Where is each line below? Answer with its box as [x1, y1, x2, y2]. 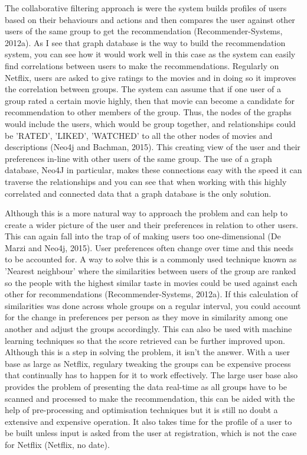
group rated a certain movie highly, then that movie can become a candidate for [5, 94, 295, 106]
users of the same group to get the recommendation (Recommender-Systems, [5, 25, 283, 37]
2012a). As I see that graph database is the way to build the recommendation [5, 36, 286, 48]
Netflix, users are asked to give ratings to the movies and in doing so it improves [5, 71, 296, 83]
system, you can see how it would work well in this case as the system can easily [5, 48, 296, 60]
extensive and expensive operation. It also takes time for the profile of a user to [5, 415, 292, 427]
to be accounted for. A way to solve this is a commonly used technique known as [5, 253, 297, 265]
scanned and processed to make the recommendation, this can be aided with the [5, 392, 295, 404]
